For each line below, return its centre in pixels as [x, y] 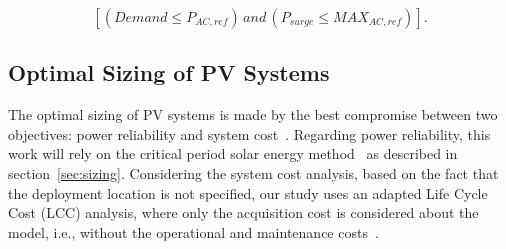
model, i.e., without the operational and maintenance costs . [193, 231]
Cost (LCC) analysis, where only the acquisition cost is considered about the [243, 212]
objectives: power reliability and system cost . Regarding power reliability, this [249, 133]
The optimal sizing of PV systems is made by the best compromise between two [253, 114]
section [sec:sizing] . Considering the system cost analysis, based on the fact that [253, 172]
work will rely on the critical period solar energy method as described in [233, 153]
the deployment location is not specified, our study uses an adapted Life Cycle [248, 192]
